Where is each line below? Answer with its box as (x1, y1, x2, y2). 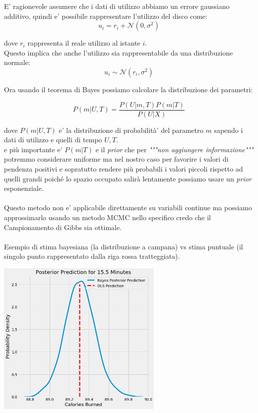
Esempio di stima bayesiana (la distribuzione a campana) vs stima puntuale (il (4, 241, 243, 251)
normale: (4, 57, 30, 67)
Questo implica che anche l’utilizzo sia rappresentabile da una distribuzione (4, 47, 233, 58)
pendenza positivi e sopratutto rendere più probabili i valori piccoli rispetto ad (4, 164, 243, 174)
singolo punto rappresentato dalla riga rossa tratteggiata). (4, 251, 180, 261)
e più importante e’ (4, 144, 63, 154)
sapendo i (214, 124, 243, 135)
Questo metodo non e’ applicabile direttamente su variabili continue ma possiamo (4, 202, 252, 213)
